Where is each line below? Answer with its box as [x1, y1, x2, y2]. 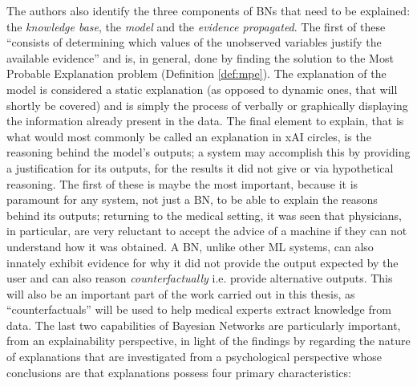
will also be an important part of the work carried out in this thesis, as [6, 285, 355, 302]
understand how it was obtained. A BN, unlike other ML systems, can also [6, 238, 374, 254]
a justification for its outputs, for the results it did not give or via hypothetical [6, 159, 394, 176]
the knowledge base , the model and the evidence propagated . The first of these [6, 18, 386, 35]
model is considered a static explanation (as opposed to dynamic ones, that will [6, 80, 398, 97]
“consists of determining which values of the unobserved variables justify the [6, 34, 382, 51]
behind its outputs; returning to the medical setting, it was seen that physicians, [6, 206, 402, 223]
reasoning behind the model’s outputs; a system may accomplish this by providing [6, 144, 411, 160]
